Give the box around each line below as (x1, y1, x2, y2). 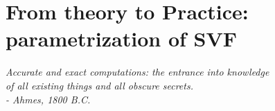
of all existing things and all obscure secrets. (6, 78, 193, 92)
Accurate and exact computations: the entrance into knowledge (6, 65, 269, 79)
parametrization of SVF (6, 24, 238, 53)
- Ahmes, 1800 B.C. (6, 92, 91, 106)
